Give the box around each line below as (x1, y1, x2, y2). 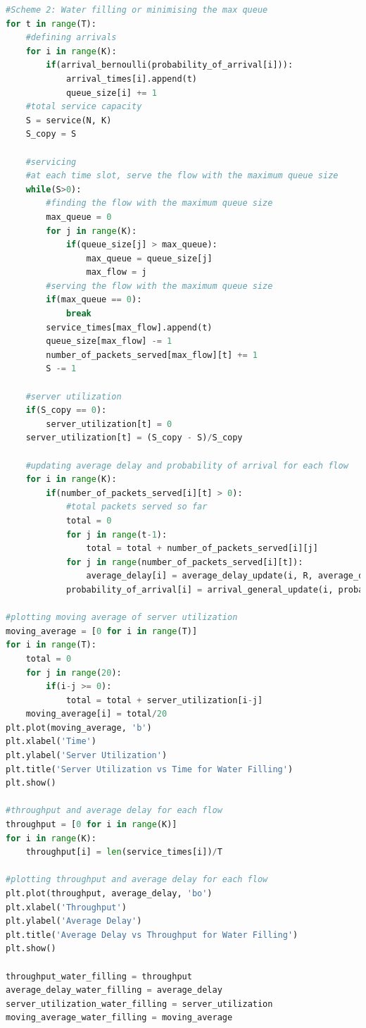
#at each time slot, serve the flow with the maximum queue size (25, 171, 339, 181)
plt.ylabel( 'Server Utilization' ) (6, 750, 168, 761)
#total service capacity (25, 101, 142, 112)
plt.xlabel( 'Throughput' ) (6, 902, 127, 912)
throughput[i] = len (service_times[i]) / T (25, 847, 222, 857)
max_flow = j (86, 267, 147, 278)
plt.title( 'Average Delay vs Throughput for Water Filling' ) (6, 929, 298, 940)
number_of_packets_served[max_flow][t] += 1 (46, 349, 258, 360)
